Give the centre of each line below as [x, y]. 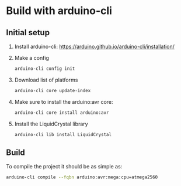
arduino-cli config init [45, 69]
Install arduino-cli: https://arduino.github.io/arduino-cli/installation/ [95, 46]
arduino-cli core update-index [53, 90]
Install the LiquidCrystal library [51, 124]
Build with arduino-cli [59, 11]
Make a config [32, 58]
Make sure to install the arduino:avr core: [64, 102]
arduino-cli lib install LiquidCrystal [63, 134]
